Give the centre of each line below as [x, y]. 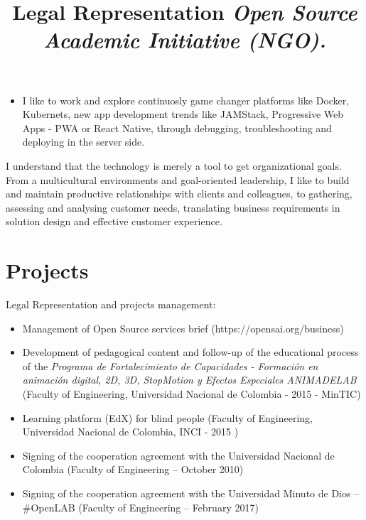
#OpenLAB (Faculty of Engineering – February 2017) [140, 507]
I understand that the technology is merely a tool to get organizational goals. [174, 165]
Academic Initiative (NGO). [185, 40]
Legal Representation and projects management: [111, 304]
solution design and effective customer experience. [114, 221]
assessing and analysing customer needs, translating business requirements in [173, 207]
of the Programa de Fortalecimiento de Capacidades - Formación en [170, 365]
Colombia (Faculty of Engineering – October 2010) [133, 469]
